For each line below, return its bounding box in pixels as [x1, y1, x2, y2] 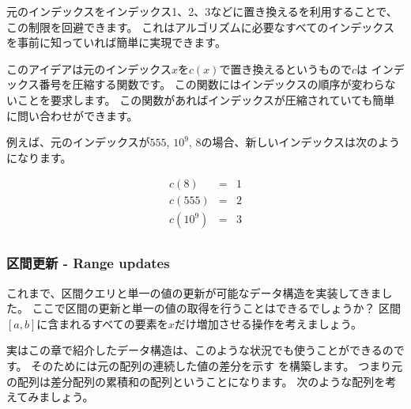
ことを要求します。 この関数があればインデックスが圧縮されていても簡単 [17, 91, 395, 108]
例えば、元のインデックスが [6, 134, 150, 150]
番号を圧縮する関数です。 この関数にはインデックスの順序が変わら [39, 76, 385, 93]
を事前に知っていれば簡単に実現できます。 [6, 34, 226, 51]
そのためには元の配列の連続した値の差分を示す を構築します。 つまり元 [31, 358, 403, 374]
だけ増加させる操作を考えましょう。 [174, 315, 362, 331]
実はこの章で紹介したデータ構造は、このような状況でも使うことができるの [6, 342, 394, 358]
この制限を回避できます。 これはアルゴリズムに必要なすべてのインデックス [6, 18, 394, 35]
